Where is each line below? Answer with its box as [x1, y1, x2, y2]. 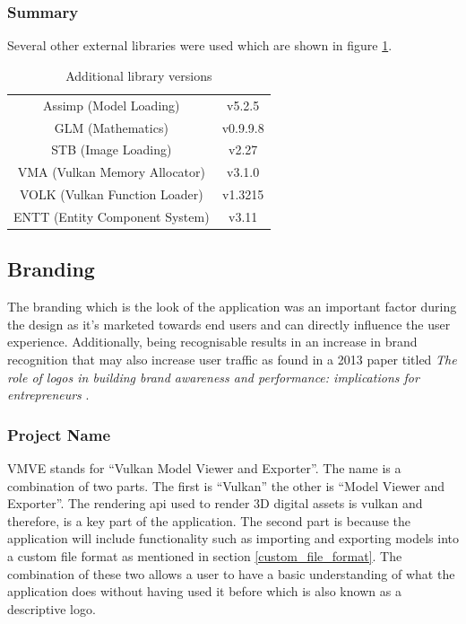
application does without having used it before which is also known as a [7, 582, 401, 601]
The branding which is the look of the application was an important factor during [7, 297, 457, 316]
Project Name [7, 423, 111, 445]
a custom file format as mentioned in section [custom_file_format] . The [7, 546, 402, 565]
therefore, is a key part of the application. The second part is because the [7, 511, 411, 530]
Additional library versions [65, 66, 212, 84]
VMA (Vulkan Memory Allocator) [17, 163, 205, 181]
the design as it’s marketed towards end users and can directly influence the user [7, 314, 451, 333]
